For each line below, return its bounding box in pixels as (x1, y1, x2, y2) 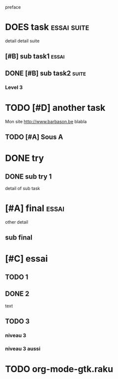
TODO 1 (5, 273, 29, 281)
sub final (5, 234, 33, 242)
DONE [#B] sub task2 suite (5, 69, 86, 77)
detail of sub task (5, 185, 40, 191)
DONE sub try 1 (5, 172, 52, 181)
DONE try (5, 153, 44, 164)
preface (5, 4, 21, 10)
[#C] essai (5, 253, 48, 264)
